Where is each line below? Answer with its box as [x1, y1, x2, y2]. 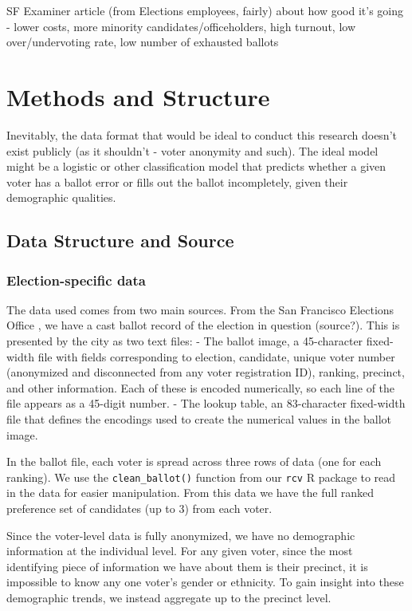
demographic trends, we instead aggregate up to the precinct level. [6, 589, 332, 606]
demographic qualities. [6, 189, 116, 206]
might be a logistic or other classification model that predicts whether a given [6, 158, 386, 175]
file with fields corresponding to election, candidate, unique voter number [37, 348, 395, 365]
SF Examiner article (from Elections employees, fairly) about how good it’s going [6, 2, 403, 18]
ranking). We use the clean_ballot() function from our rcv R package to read [6, 468, 396, 485]
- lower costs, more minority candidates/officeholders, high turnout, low [6, 18, 355, 34]
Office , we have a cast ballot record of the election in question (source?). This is [6, 317, 400, 333]
